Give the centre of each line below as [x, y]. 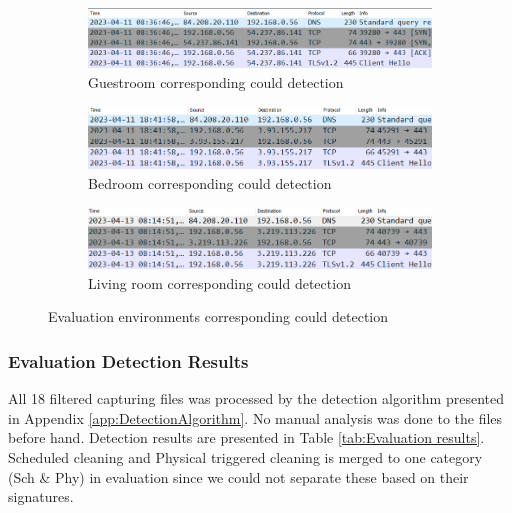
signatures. [41, 496]
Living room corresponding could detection [219, 282]
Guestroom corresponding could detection [216, 81]
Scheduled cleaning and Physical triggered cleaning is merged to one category [245, 457]
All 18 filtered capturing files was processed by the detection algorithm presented [256, 398]
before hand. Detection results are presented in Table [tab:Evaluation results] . [246, 437]
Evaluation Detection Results [128, 360]
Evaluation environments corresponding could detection [218, 316]
